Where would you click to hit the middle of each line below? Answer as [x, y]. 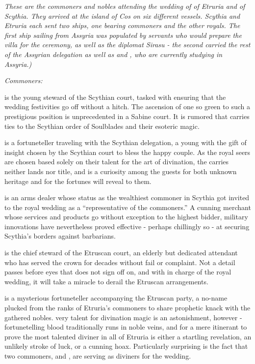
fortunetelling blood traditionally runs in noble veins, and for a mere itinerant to [126, 327]
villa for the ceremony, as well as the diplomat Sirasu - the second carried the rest [127, 45]
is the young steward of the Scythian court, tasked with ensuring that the [115, 97]
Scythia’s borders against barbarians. [60, 236]
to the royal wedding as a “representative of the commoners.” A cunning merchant [128, 207]
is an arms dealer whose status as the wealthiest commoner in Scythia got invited [127, 197]
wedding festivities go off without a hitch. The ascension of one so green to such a [127, 106]
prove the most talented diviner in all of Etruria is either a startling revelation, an [128, 336]
